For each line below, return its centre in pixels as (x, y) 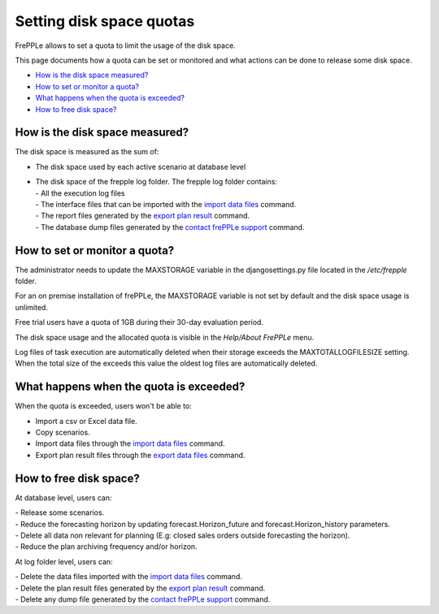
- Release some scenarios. (60, 512)
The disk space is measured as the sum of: (87, 152)
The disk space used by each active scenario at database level (141, 166)
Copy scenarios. (63, 432)
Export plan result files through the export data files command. (140, 455)
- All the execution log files (80, 193)
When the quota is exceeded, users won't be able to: (104, 406)
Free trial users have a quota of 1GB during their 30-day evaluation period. (139, 322)
